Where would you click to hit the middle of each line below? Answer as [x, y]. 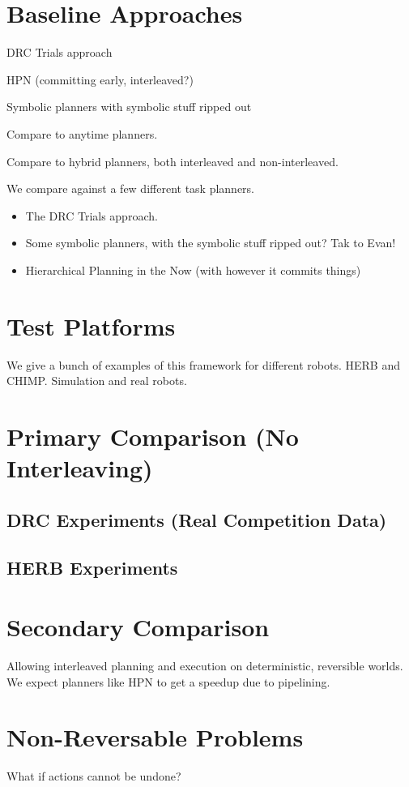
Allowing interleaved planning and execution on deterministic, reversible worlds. [205, 666]
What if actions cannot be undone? [94, 776]
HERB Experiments [92, 567]
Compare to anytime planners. [82, 133]
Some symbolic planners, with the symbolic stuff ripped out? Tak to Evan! [211, 243]
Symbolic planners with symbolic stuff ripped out [129, 107]
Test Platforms [91, 325]
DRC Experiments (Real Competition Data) [197, 519]
